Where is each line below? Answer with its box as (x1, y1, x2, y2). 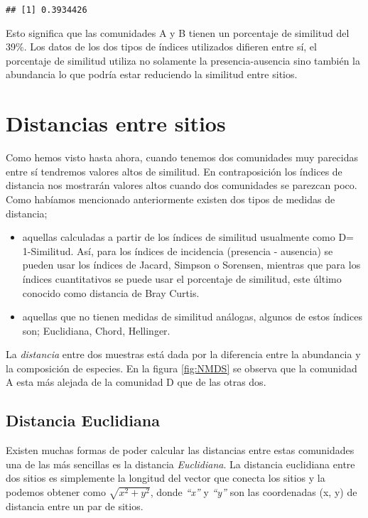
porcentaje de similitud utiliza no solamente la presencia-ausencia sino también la (6, 53, 360, 68)
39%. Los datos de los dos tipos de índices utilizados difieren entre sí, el (6, 39, 317, 54)
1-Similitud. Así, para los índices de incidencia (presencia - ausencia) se (22, 243, 333, 258)
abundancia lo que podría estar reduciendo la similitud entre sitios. (6, 67, 298, 82)
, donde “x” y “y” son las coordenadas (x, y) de (150, 485, 357, 500)
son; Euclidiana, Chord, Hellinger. (22, 323, 171, 338)
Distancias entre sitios (6, 109, 226, 138)
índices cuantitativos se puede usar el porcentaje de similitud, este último (22, 271, 342, 286)
